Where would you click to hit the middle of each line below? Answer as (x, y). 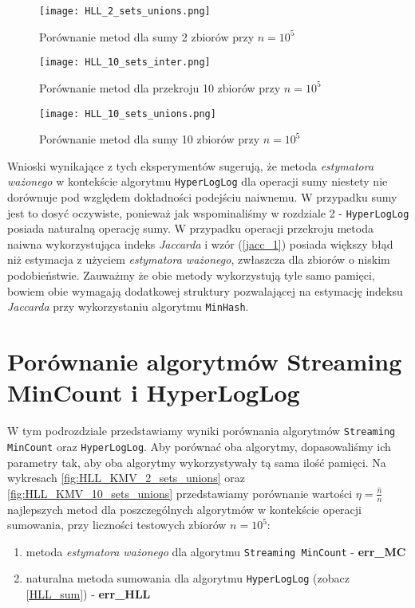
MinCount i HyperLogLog (154, 392)
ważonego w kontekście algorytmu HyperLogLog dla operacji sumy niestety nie (198, 181)
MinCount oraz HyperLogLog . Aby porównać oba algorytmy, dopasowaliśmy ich (199, 446)
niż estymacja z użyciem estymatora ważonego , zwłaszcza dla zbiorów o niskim (199, 259)
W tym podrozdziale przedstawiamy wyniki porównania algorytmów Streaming (202, 431)
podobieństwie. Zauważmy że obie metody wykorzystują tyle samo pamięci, (191, 275)
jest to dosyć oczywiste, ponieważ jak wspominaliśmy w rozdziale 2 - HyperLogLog (208, 212)
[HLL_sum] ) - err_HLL (88, 594)
